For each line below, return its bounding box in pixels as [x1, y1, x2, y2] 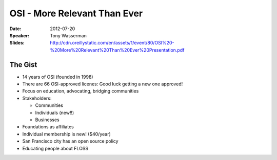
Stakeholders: [22, 95, 52, 101]
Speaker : [9, 32, 30, 38]
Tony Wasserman [50, 32, 87, 38]
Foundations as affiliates [22, 124, 74, 130]
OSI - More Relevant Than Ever [9, 8, 143, 19]
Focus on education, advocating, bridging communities [22, 88, 139, 94]
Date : [9, 26, 22, 32]
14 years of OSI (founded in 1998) [22, 74, 93, 80]
